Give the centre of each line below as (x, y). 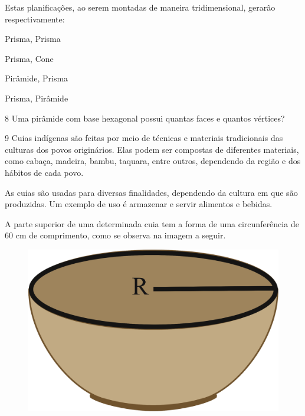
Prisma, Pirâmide (37, 98)
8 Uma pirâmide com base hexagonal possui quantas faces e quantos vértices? (145, 118)
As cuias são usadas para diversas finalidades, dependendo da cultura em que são (151, 192)
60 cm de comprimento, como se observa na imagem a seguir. (115, 235)
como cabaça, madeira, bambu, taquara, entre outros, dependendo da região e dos (153, 161)
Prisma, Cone (29, 58)
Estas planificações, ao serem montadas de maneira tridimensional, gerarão (140, 7)
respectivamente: (35, 19)
